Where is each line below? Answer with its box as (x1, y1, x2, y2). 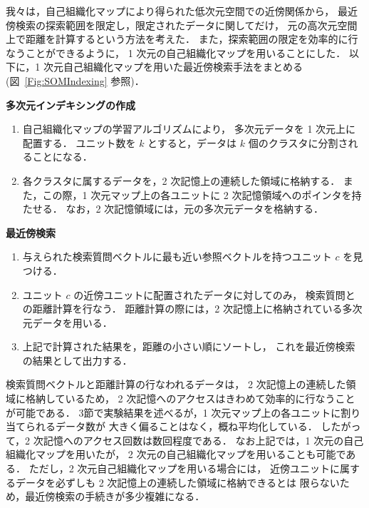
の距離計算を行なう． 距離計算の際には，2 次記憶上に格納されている (22, 301, 343, 316)
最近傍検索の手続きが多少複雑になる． (25, 489, 205, 504)
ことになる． (32, 149, 93, 164)
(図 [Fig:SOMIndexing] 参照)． (6, 73, 145, 88)
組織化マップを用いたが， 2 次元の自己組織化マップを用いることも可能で (6, 447, 346, 462)
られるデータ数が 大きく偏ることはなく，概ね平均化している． (25, 419, 318, 434)
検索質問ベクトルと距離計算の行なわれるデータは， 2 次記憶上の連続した (6, 377, 346, 392)
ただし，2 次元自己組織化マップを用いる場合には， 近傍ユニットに (28, 461, 340, 476)
